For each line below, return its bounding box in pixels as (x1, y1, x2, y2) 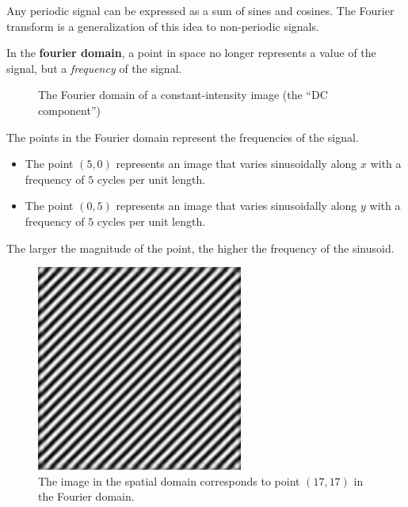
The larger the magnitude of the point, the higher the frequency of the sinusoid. (6, 239, 395, 256)
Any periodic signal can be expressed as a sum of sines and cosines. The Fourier (6, 2, 395, 18)
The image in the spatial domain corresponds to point (38, 472, 300, 489)
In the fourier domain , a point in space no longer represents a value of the (6, 44, 376, 61)
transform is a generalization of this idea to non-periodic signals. (6, 17, 319, 34)
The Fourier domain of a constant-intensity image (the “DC (38, 86, 328, 103)
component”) (38, 101, 101, 118)
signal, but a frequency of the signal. (6, 59, 182, 76)
